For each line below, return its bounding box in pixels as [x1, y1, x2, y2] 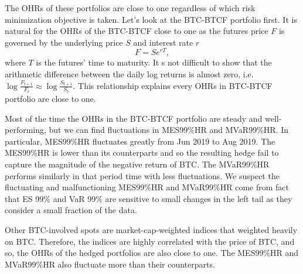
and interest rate [133, 36, 193, 48]
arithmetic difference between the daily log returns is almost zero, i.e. [5, 68, 254, 80]
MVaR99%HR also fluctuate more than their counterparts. [5, 258, 215, 270]
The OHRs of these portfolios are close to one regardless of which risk [5, 2, 256, 13]
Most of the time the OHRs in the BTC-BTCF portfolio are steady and [5, 112, 263, 124]
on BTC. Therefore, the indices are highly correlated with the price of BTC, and [5, 235, 295, 247]
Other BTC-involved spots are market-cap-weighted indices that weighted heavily [5, 224, 298, 236]
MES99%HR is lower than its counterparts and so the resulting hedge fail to [5, 146, 279, 159]
